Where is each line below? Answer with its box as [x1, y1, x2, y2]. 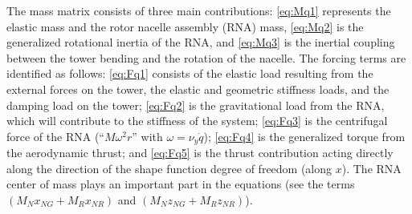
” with [132, 127, 163, 144]
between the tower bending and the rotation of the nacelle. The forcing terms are [6, 49, 406, 66]
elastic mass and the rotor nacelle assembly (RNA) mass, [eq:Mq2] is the [6, 18, 364, 34]
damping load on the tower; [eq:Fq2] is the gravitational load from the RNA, [6, 96, 385, 113]
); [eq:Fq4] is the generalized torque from [203, 127, 406, 144]
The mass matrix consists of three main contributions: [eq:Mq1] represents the [6, 2, 391, 18]
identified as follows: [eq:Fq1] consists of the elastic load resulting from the [6, 65, 373, 82]
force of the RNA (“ [6, 127, 104, 144]
